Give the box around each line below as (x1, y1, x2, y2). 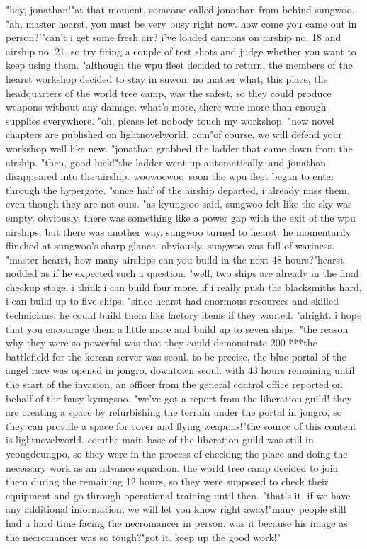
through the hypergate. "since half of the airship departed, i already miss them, (6, 182, 350, 197)
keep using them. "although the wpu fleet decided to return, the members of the (6, 57, 353, 72)
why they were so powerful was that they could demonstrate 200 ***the (6, 335, 317, 350)
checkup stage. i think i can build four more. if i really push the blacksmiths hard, (6, 279, 362, 294)
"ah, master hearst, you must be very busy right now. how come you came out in (6, 16, 357, 30)
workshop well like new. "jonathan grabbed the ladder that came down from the (6, 140, 353, 155)
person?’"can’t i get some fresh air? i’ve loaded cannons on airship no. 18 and (6, 30, 341, 45)
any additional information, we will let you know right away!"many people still (6, 502, 346, 516)
